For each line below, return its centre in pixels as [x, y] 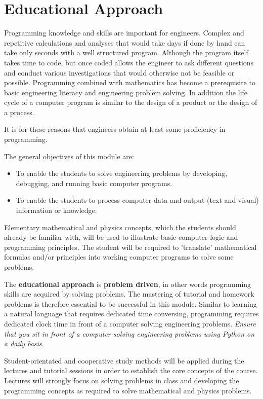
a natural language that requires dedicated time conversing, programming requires [131, 314]
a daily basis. [24, 343]
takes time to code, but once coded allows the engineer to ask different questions [129, 62]
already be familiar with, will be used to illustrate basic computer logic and [121, 237]
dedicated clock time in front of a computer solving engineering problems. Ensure [130, 323]
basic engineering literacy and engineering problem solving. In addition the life [126, 92]
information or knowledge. [56, 210]
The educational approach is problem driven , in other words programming [128, 284]
